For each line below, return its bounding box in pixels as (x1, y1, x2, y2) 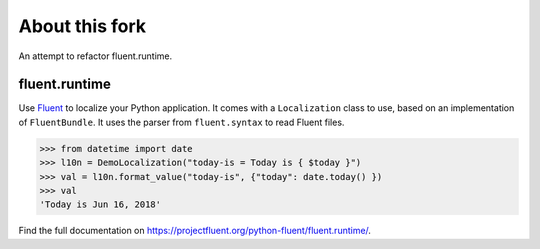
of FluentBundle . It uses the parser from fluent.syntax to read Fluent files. (18, 116, 345, 128)
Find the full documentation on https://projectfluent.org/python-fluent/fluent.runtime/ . (18, 225, 372, 237)
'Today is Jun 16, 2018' (39, 199, 162, 210)
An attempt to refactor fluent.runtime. (18, 50, 173, 62)
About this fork (18, 15, 147, 37)
